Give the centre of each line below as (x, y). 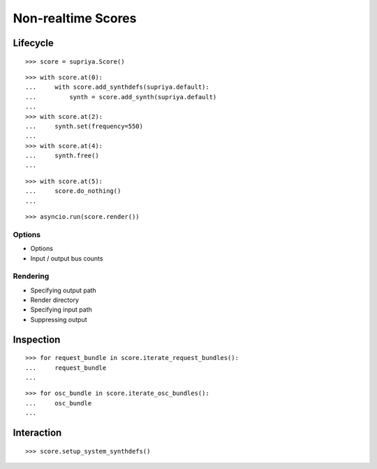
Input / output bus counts (67, 258)
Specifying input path (61, 310)
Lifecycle (33, 43)
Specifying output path (64, 290)
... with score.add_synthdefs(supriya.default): (117, 87)
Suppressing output (59, 319)
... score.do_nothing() (73, 191)
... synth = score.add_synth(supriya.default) (121, 97)
